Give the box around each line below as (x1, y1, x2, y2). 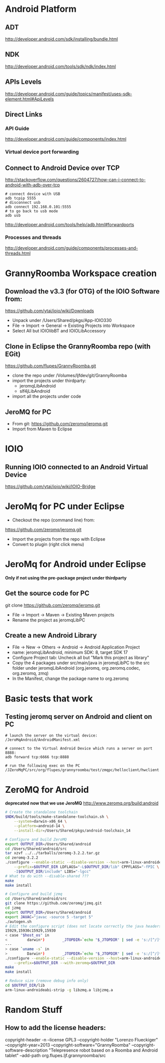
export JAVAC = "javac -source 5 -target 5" (5, 914, 93, 919)
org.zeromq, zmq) (12, 671, 49, 676)
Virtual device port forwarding (5, 149, 79, 156)
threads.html (5, 250, 31, 257)
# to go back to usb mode (5, 209, 58, 214)
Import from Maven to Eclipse (12, 426, 72, 432)
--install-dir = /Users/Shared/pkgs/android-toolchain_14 (14, 828, 131, 833)
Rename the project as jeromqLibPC (12, 617, 85, 623)
